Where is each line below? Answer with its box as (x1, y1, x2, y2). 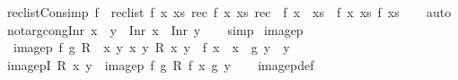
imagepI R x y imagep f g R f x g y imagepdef (6, 55, 314, 74)
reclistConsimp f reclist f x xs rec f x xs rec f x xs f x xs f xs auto (6, 3, 452, 21)
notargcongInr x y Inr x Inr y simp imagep (6, 20, 304, 39)
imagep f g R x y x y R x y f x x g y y (13, 38, 290, 57)
